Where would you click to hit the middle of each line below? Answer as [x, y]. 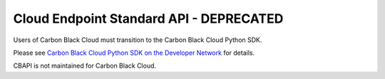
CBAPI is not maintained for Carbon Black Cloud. [85, 66]
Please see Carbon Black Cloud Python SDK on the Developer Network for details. [134, 53]
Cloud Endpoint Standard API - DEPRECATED [148, 19]
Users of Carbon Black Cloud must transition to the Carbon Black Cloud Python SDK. [138, 40]
